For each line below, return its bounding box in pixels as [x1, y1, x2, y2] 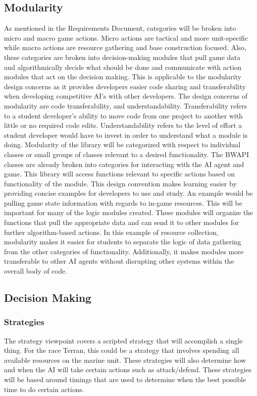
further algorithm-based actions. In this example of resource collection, [4, 226, 218, 237]
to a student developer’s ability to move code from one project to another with [4, 110, 243, 120]
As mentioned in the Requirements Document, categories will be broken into [4, 23, 236, 33]
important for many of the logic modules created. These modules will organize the [4, 207, 253, 218]
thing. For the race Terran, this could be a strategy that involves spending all [4, 345, 239, 355]
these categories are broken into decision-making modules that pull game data [4, 52, 241, 62]
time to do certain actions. [4, 384, 84, 394]
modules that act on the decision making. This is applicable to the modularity [4, 71, 242, 82]
